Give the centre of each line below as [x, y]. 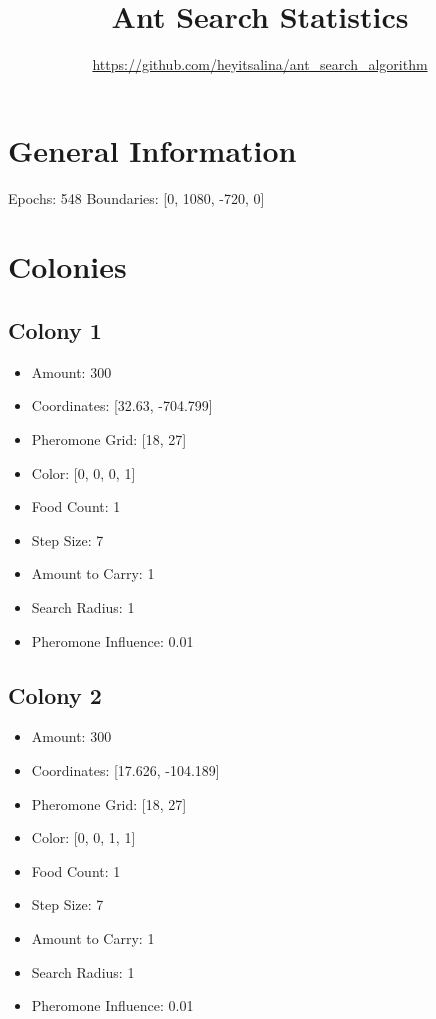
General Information [152, 149]
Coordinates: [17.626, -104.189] [125, 769]
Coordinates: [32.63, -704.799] [122, 405]
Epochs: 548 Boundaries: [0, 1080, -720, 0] [136, 197]
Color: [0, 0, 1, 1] [83, 837]
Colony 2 [55, 694]
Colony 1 [55, 330]
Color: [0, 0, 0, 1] [83, 472]
